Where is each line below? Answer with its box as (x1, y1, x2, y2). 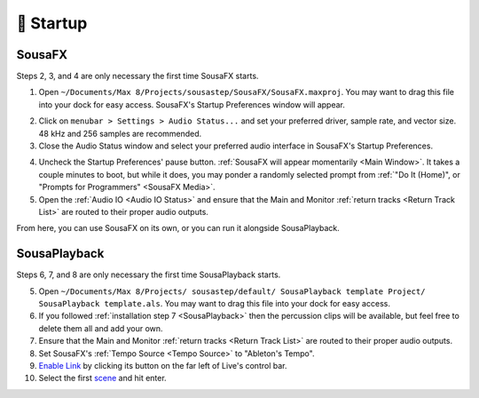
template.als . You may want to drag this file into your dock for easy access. (104, 298, 390, 309)
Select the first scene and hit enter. (38, 373, 168, 384)
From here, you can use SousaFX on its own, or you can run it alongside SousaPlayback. (16, 223, 341, 234)
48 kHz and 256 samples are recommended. (38, 128, 202, 139)
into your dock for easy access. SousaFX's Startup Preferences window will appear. (38, 99, 346, 110)
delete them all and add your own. (38, 322, 163, 333)
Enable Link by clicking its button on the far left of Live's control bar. (38, 361, 287, 370)
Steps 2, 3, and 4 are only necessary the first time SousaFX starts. (16, 71, 259, 82)
